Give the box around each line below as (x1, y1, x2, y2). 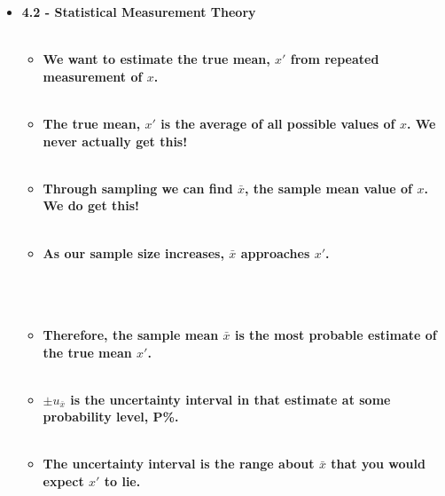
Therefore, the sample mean (43, 325, 219, 343)
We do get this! (43, 196, 139, 215)
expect (43, 472, 84, 491)
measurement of (43, 67, 143, 85)
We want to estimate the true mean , (43, 50, 270, 68)
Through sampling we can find (43, 178, 233, 197)
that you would (331, 454, 425, 473)
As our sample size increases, (43, 243, 224, 262)
